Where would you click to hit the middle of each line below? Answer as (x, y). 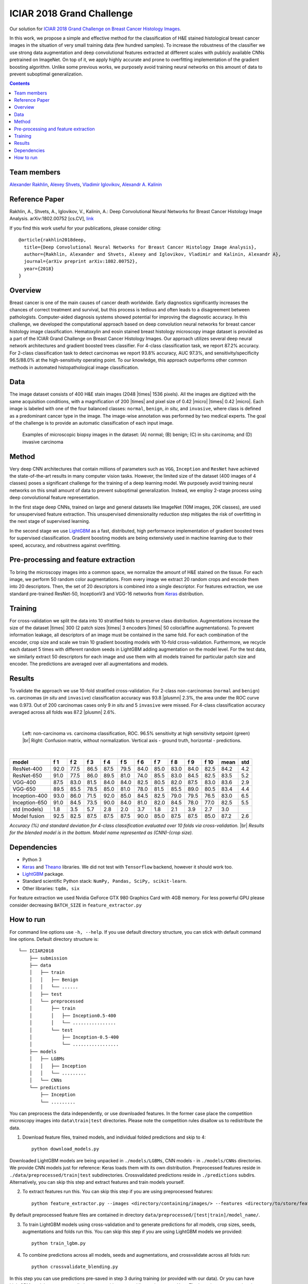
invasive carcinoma (43, 442)
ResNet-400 (27, 769)
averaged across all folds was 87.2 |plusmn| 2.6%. (63, 712)
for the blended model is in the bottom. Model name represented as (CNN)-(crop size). (101, 833)
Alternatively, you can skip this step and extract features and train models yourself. (97, 1182)
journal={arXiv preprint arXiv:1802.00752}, (81, 261)
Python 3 (32, 860)
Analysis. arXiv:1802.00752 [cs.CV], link (52, 219)
